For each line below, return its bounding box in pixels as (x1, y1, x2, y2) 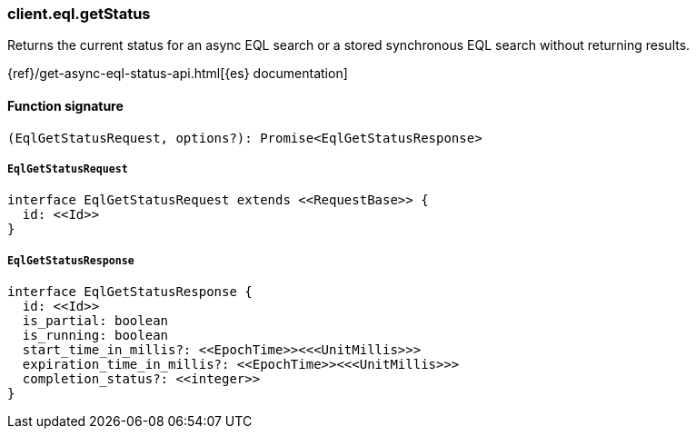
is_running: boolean (22, 328, 169, 343)
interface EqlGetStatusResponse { (7, 284, 253, 300)
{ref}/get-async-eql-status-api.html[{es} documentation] (7, 65, 348, 82)
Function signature (7, 97, 124, 114)
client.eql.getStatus (7, 5, 151, 23)
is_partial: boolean (22, 313, 169, 329)
